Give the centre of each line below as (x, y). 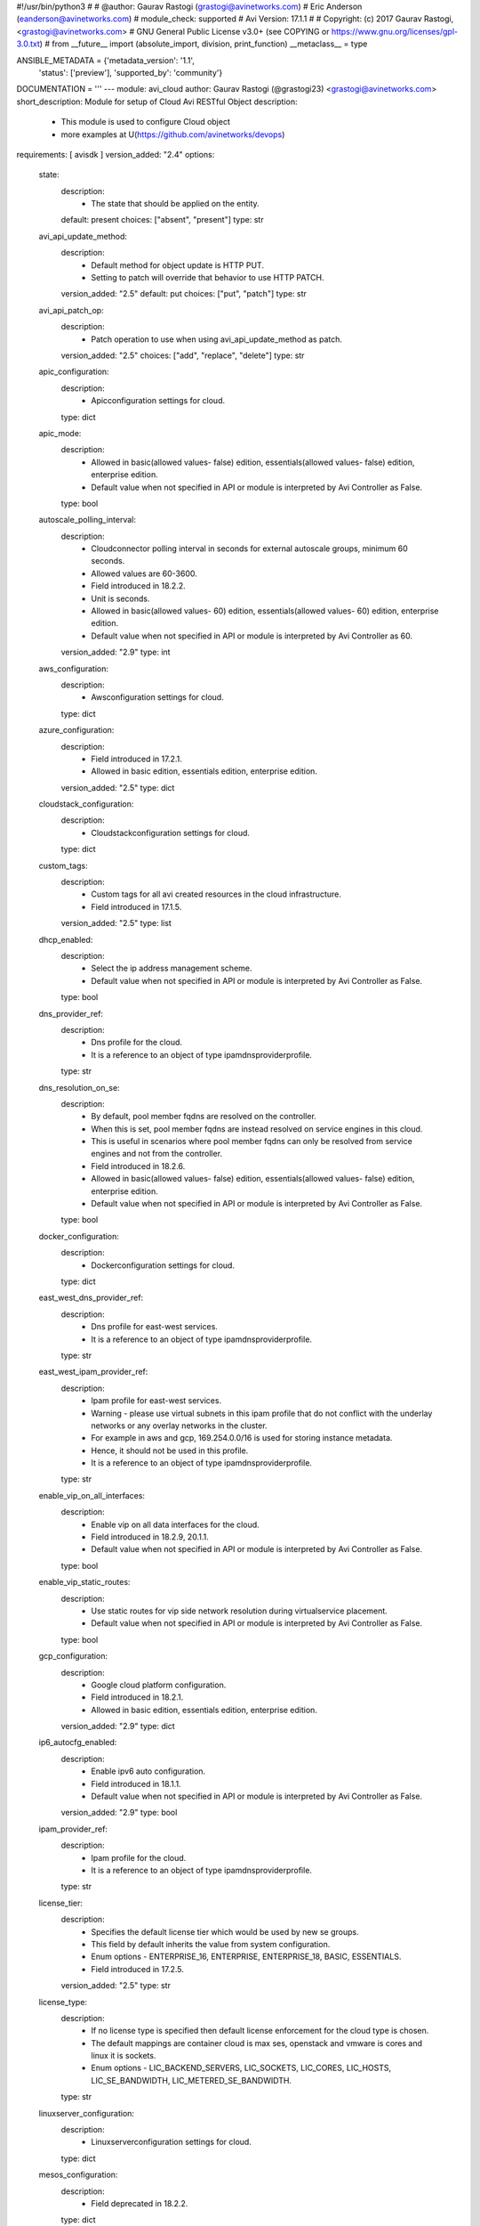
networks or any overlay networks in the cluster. (179, 1426)
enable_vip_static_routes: (84, 1582)
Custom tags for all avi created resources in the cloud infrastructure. (216, 894)
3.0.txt (28, 44)
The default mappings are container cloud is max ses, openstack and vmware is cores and (256, 2043)
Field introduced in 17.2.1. (136, 759)
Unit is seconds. (120, 598)
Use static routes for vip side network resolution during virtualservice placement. (240, 1611)
